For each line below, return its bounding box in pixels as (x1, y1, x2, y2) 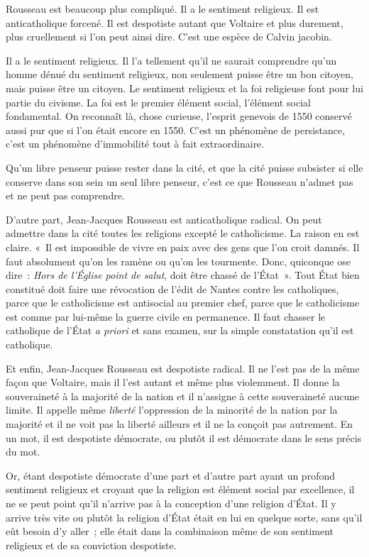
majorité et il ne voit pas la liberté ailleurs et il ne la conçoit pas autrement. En (6, 417, 353, 431)
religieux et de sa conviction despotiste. (6, 537, 177, 552)
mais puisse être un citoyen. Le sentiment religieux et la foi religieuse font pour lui (6, 80, 363, 95)
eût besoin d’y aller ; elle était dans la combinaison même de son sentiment (6, 524, 334, 539)
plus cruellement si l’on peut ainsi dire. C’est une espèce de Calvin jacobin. (6, 29, 332, 44)
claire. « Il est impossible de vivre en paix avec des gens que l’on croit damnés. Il (6, 239, 360, 254)
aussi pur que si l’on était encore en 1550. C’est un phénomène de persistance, (6, 122, 346, 137)
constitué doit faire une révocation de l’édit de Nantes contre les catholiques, (6, 281, 339, 296)
